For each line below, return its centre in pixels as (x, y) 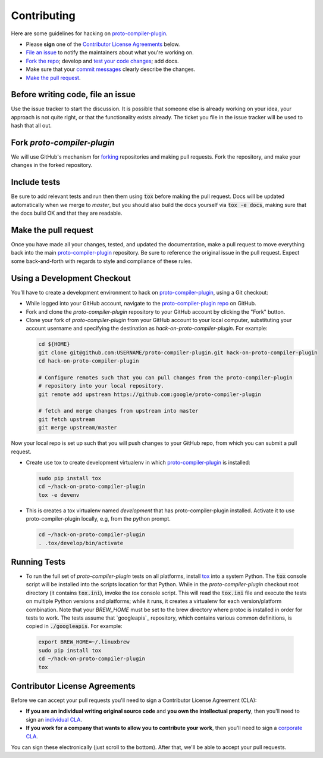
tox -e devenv (59, 495)
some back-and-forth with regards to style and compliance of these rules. (102, 261)
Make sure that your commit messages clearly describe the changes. (111, 69)
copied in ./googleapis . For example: (74, 626)
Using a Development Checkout (71, 278)
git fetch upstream (67, 419)
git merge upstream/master (78, 428)
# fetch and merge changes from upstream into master (118, 411)
